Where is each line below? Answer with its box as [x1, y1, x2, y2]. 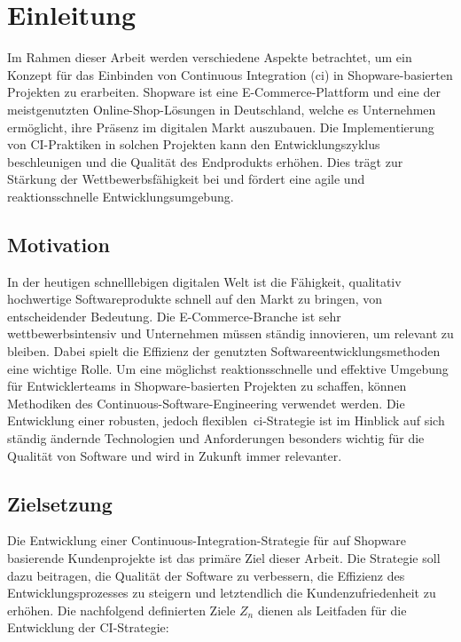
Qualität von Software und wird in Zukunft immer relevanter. [7, 446, 342, 464]
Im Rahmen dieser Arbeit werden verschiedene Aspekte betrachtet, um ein [7, 48, 412, 67]
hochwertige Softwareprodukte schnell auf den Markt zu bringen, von [7, 289, 383, 308]
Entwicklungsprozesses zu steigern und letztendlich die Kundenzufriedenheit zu [7, 583, 436, 602]
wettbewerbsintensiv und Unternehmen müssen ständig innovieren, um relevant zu [7, 324, 454, 343]
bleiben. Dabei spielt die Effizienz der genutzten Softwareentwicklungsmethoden [7, 342, 441, 361]
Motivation [7, 230, 110, 258]
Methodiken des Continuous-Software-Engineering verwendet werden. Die [7, 393, 405, 412]
